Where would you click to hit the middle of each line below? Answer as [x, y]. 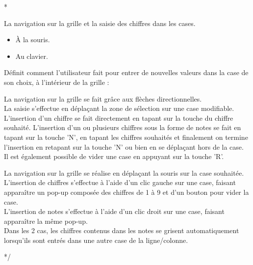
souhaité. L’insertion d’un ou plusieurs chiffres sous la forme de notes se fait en [123, 127]
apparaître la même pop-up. [46, 221]
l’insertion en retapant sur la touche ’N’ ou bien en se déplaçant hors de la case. [124, 146]
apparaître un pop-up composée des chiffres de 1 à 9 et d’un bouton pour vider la [126, 192]
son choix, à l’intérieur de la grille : [57, 82]
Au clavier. [32, 56]
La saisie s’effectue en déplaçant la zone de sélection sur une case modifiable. [119, 108]
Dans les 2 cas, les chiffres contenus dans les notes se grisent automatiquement [122, 230]
